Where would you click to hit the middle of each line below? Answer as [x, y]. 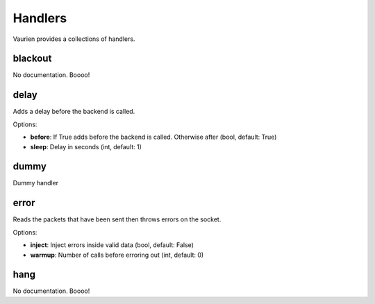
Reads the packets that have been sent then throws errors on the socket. [117, 219]
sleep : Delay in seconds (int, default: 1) [86, 146]
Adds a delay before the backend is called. [74, 112]
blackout [32, 59]
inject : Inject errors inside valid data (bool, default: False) [112, 245]
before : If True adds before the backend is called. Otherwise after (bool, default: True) [153, 137]
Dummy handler [36, 183]
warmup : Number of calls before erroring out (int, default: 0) [117, 255]
